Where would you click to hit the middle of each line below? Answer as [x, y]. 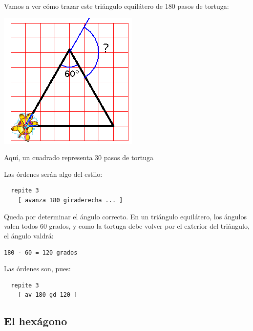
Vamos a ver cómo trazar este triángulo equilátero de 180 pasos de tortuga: [116, 6]
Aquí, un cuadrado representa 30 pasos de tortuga [79, 157]
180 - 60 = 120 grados [41, 253]
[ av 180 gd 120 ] [48, 295]
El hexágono [36, 321]
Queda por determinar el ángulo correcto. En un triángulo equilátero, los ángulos [125, 216]
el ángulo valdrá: [29, 235]
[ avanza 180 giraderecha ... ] [70, 200]
